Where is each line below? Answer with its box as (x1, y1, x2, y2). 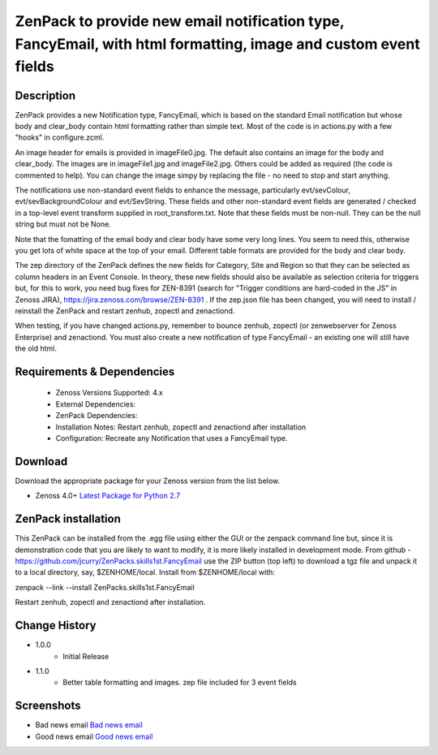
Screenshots (15, 699, 81, 713)
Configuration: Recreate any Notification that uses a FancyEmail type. (55, 434, 288, 443)
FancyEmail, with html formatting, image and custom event (15, 35, 421, 53)
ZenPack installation (15, 512, 121, 526)
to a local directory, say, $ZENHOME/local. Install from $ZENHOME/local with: (15, 567, 276, 577)
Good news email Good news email (35, 731, 153, 741)
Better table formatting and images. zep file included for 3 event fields (62, 678, 297, 688)
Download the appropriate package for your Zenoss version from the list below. (15, 476, 281, 485)
